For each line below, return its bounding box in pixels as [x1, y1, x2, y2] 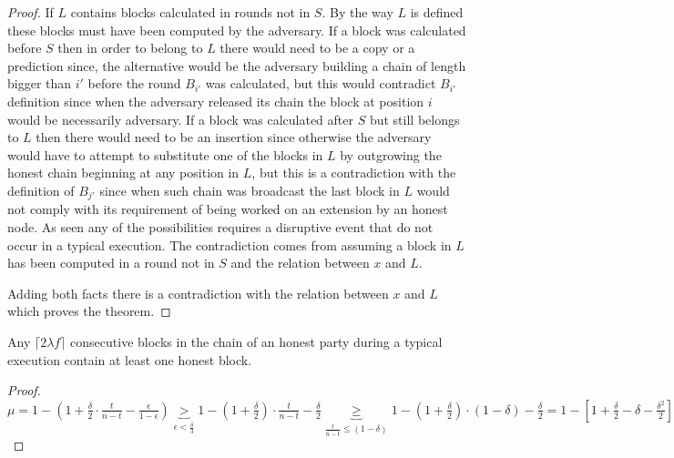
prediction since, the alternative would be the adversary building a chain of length [7, 56, 466, 75]
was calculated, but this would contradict [205, 74, 436, 93]
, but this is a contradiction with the [251, 163, 456, 182]
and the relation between [230, 253, 370, 272]
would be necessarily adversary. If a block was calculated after [7, 109, 354, 128]
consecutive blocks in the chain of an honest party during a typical [70, 331, 443, 351]
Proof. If [7, 3, 54, 21]
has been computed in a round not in [7, 253, 215, 272]
